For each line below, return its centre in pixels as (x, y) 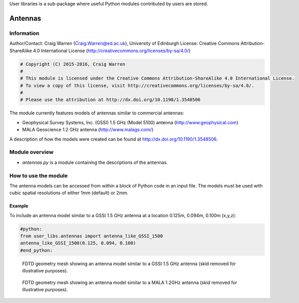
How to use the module (39, 175)
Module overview (31, 152)
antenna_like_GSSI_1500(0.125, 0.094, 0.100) (78, 243)
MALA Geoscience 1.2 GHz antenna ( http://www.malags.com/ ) (88, 130)
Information (24, 33)
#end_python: (36, 250)
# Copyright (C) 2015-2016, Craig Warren (73, 64)
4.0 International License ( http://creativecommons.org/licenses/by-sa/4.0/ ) (112, 51)
